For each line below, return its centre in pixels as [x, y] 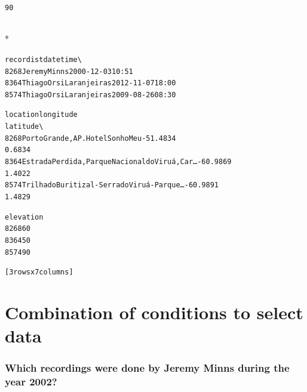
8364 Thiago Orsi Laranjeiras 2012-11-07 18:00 [90, 83]
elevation [24, 217]
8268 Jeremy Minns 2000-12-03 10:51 [69, 71]
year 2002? [31, 382]
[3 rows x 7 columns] [39, 272]
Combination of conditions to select [154, 312]
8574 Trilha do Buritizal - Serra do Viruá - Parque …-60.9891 [112, 185]
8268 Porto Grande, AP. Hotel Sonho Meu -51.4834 [90, 138]
